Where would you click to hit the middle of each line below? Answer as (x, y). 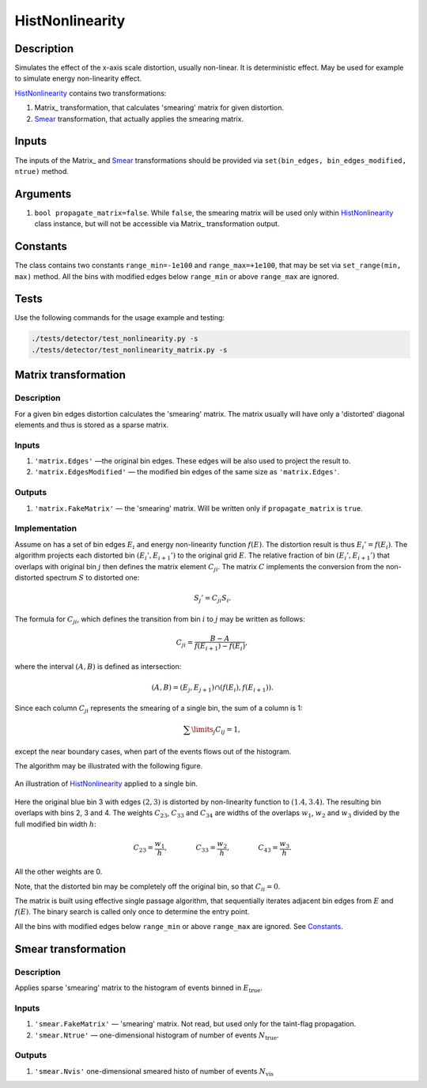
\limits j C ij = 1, (216, 730)
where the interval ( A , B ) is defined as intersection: (98, 667)
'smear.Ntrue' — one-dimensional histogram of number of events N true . (157, 1036)
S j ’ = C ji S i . (213, 599)
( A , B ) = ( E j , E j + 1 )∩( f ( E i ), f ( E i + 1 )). (213, 688)
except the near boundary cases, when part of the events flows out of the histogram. (153, 751)
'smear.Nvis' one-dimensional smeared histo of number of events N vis (154, 1072)
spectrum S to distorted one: (93, 577)
